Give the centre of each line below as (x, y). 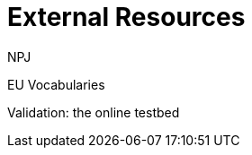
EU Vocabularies (56, 84)
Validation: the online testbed (94, 112)
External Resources (126, 17)
